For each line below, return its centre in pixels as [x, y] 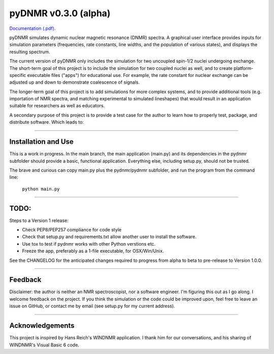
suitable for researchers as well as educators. [57, 106]
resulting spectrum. [30, 52]
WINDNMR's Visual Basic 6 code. [44, 345]
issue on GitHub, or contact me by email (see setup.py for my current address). [92, 306]
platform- [244, 68]
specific [18, 75]
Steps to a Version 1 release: [39, 220]
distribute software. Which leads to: [46, 122]
